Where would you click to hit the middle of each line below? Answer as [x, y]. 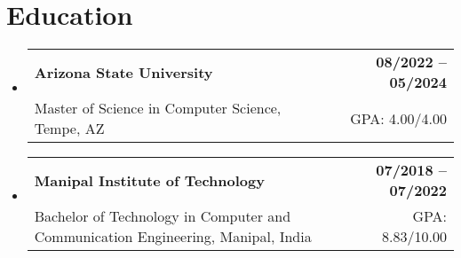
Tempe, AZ [69, 129]
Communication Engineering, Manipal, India [173, 237]
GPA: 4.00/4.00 [398, 118]
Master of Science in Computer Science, [158, 108]
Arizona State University [123, 72]
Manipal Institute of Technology [149, 180]
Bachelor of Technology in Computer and [163, 216]
